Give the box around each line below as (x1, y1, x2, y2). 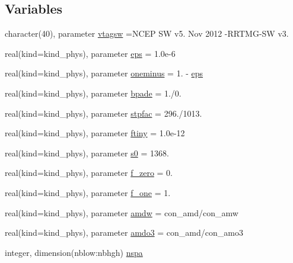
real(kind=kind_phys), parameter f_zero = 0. (5, 166, 173, 179)
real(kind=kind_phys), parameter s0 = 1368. (5, 146, 169, 159)
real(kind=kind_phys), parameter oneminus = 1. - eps (5, 67, 203, 79)
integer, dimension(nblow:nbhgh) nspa (5, 246, 143, 258)
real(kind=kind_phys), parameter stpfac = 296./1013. (5, 107, 202, 119)
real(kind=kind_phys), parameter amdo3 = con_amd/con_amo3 (5, 226, 243, 239)
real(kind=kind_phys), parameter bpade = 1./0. (5, 86, 181, 99)
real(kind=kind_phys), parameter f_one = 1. (5, 186, 171, 198)
